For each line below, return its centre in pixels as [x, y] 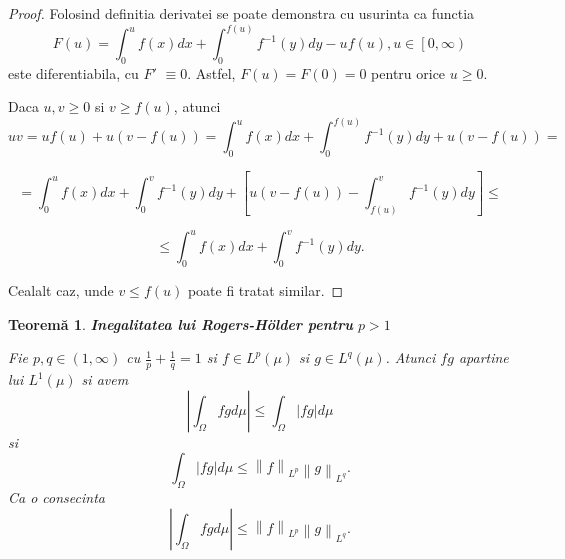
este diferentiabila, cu [73, 72]
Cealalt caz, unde [61, 290]
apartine [483, 357]
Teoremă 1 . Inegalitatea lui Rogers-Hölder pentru [180, 323]
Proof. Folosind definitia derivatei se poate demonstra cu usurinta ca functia [241, 13]
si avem [105, 379]
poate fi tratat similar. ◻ [265, 290]
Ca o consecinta [56, 497]
